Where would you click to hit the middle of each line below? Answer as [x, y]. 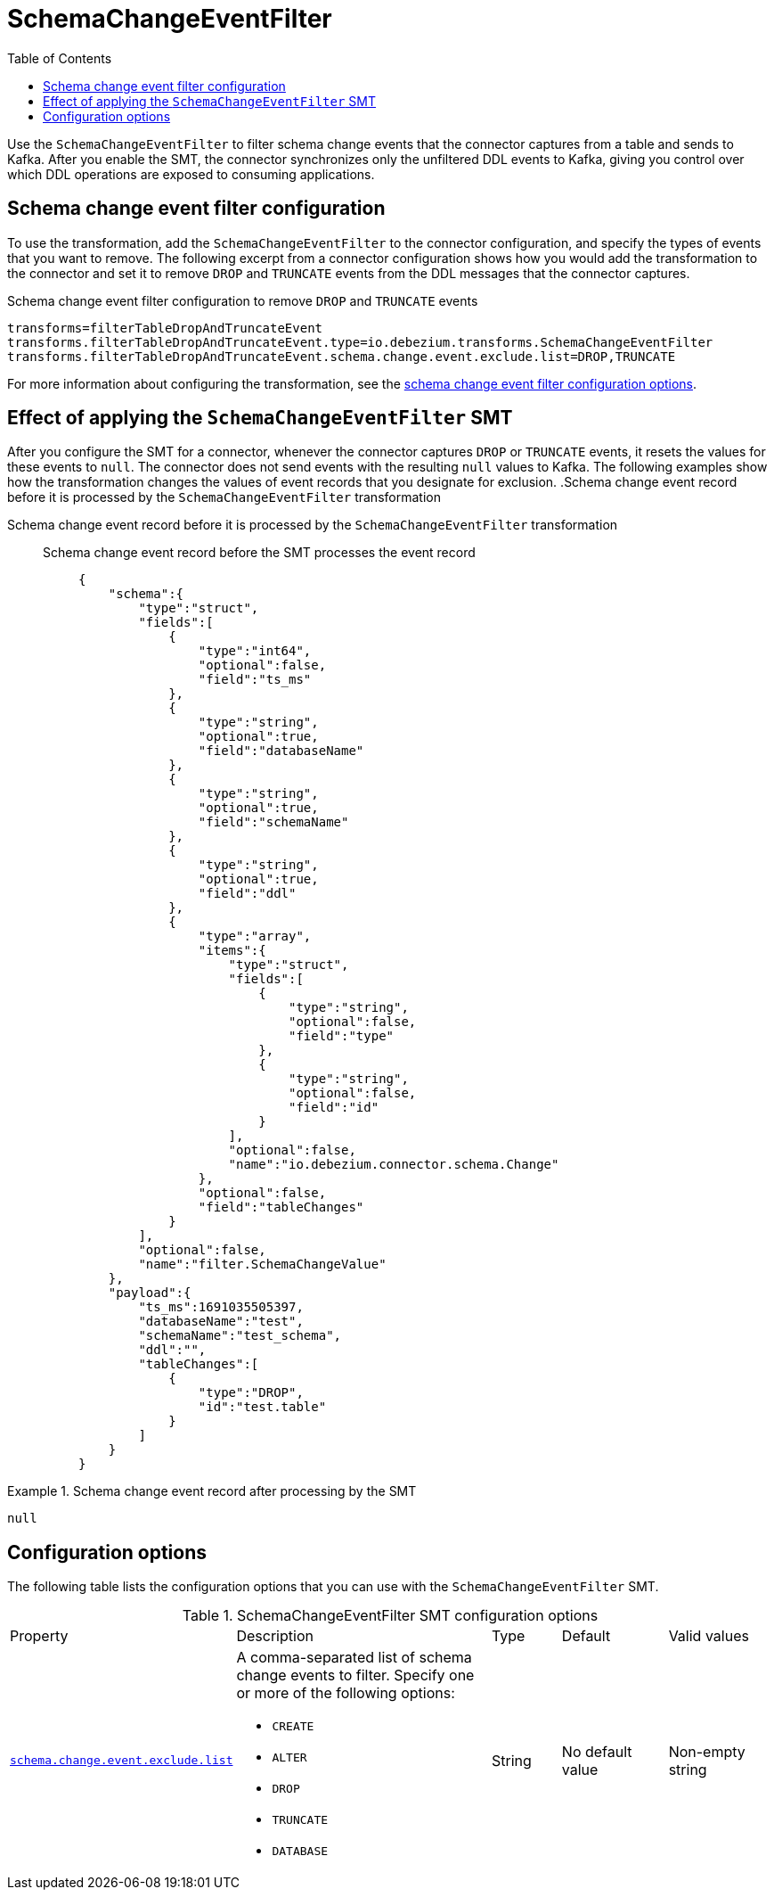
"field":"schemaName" [273, 822]
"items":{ [232, 951]
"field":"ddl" [247, 894]
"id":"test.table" [262, 1407]
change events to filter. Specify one [355, 1675]
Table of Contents [60, 58]
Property [39, 1636]
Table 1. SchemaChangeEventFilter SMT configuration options [390, 1616]
